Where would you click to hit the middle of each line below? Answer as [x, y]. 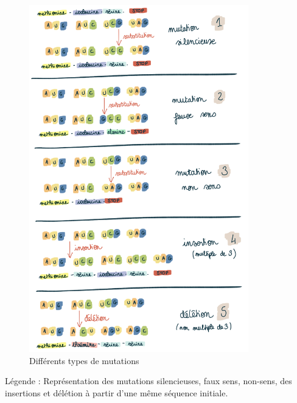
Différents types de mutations [84, 360]
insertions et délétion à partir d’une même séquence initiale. [117, 393]
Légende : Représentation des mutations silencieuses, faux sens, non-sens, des [148, 381]
